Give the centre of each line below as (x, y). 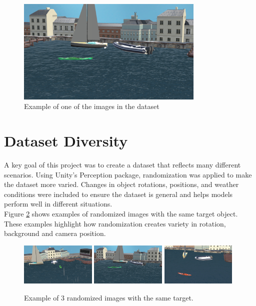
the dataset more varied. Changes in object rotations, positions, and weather (121, 184)
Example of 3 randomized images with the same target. (109, 297)
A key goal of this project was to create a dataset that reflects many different (122, 165)
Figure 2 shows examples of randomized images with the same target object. (121, 214)
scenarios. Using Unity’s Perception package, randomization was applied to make (128, 174)
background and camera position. (55, 233)
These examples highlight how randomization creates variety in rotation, (115, 223)
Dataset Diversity (66, 141)
